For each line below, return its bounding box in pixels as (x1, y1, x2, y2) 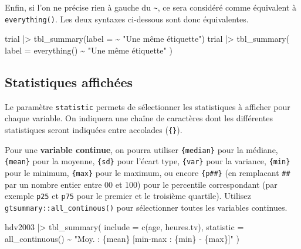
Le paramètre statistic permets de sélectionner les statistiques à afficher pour (5, 100, 290, 112)
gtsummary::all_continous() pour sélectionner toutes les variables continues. (5, 201, 288, 213)
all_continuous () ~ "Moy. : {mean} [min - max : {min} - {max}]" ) (5, 233, 239, 245)
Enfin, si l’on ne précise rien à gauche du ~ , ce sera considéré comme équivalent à (5, 1, 297, 13)
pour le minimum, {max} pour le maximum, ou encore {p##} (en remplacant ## (5, 166, 290, 178)
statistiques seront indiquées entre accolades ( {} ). (5, 123, 182, 135)
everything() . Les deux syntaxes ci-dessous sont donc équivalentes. (5, 12, 249, 25)
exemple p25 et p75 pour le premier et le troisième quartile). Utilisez (5, 190, 251, 202)
